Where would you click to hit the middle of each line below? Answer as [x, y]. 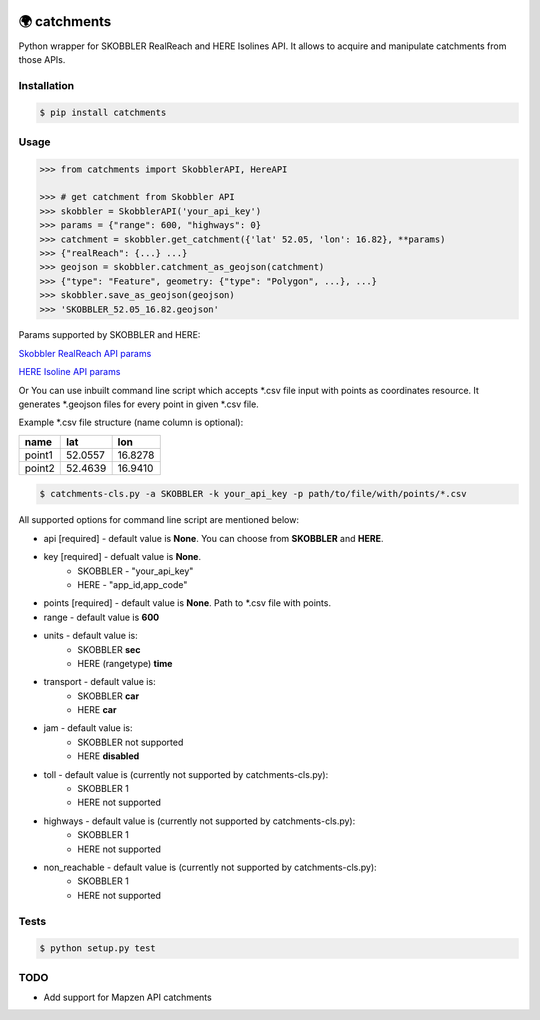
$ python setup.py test [98, 948]
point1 [39, 455]
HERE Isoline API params [69, 372]
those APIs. [42, 59]
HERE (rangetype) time [125, 663]
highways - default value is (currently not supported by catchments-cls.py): [199, 821]
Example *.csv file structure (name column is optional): [131, 422]
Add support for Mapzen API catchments [127, 997]
